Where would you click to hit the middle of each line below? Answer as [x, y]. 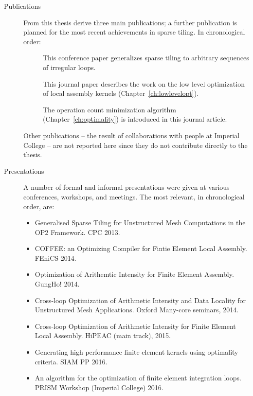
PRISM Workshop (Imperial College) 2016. [99, 387]
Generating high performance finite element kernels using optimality [136, 352]
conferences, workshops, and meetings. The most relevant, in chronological [134, 196]
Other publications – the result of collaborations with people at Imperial [132, 135]
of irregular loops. [69, 67]
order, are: [39, 206]
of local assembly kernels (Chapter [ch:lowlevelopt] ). [121, 93]
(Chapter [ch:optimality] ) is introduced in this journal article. [135, 119]
